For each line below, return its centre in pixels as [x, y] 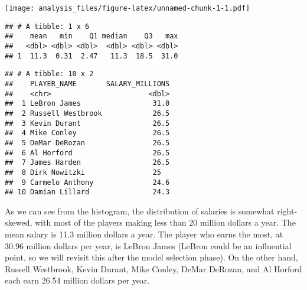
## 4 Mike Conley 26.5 [87, 133]
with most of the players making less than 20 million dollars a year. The [165, 222]
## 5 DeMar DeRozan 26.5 [87, 143]
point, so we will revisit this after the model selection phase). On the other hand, [151, 257]
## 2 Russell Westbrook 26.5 [87, 113]
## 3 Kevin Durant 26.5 [87, 123]
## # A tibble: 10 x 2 [49, 74]
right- [287, 211]
